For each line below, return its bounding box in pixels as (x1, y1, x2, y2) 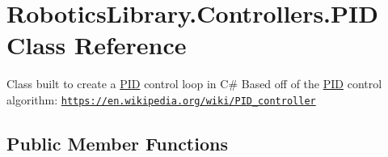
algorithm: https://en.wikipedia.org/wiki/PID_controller (6, 91, 316, 108)
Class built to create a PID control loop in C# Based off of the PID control (6, 75, 382, 92)
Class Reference (6, 28, 187, 62)
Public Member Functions (6, 130, 228, 155)
